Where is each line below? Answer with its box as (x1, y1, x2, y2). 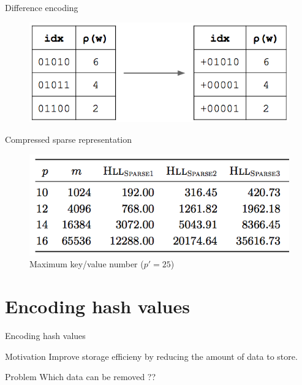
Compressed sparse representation (5, 132, 132, 145)
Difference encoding (5, 1, 78, 13)
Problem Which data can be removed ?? (5, 370, 156, 383)
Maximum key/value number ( (29, 257, 144, 270)
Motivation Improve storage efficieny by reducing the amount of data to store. (5, 349, 298, 362)
